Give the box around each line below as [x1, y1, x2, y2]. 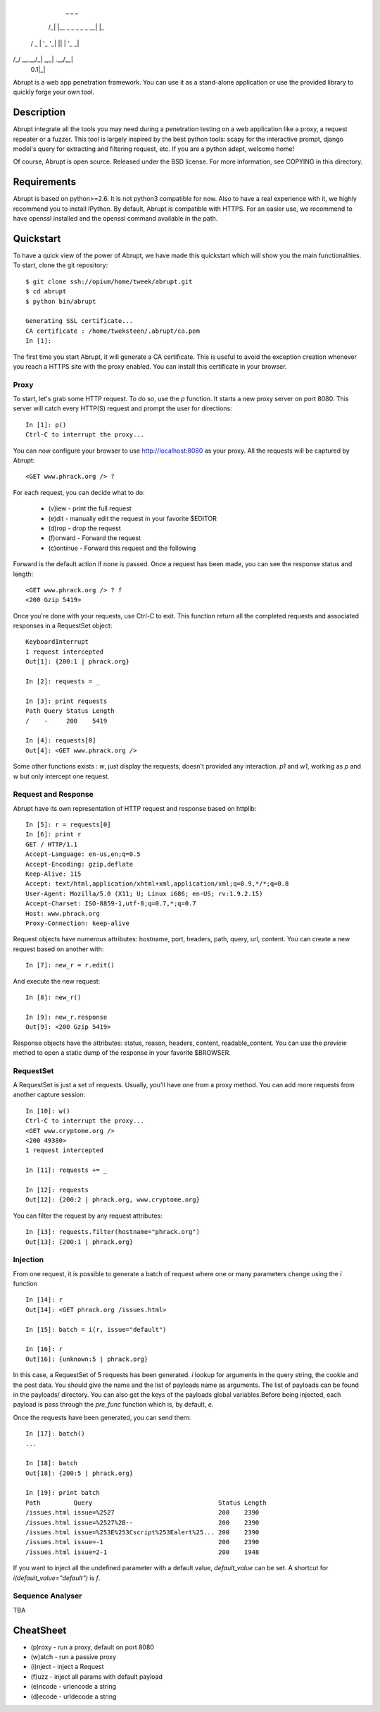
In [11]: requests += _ [25, 1166, 108, 1174]
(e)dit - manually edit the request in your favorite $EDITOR [48, 514, 217, 522]
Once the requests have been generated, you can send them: [13, 1413, 191, 1421]
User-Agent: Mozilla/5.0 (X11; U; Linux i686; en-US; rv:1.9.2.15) [25, 889, 263, 898]
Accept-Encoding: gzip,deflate [25, 860, 134, 868]
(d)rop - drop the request [48, 524, 121, 532]
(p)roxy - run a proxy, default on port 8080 [30, 1643, 155, 1651]
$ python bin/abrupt [25, 297, 96, 305]
